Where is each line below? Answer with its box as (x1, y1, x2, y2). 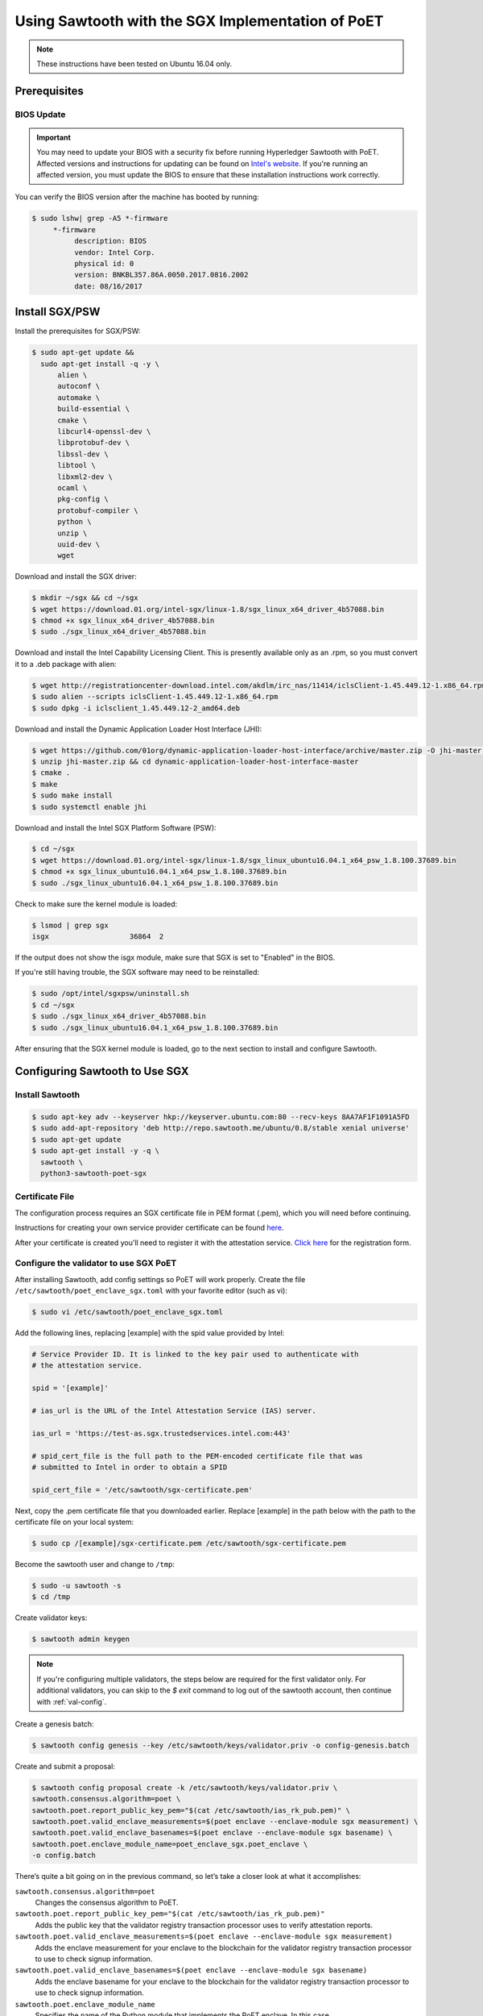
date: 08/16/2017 (73, 281, 142, 290)
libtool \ (57, 460, 97, 470)
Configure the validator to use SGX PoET (14, 1258, 177, 1269)
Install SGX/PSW (14, 305, 101, 319)
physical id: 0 (73, 259, 134, 269)
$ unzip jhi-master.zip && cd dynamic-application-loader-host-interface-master (31, 756, 359, 766)
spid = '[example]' (31, 1384, 109, 1393)
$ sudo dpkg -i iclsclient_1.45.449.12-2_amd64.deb (31, 703, 241, 713)
